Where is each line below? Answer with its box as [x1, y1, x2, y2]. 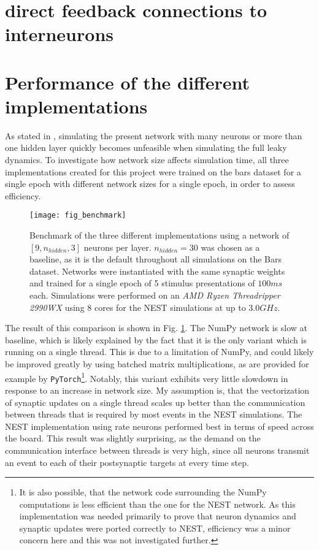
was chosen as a [201, 240, 260, 253]
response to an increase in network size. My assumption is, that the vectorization [5, 383, 310, 396]
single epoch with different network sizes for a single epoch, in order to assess [5, 177, 295, 190]
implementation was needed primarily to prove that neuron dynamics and [19, 510, 296, 522]
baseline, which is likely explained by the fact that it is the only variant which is [5, 333, 307, 346]
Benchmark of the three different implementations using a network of [29, 229, 290, 242]
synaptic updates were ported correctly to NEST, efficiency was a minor [19, 521, 291, 534]
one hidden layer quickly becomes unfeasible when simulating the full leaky [5, 141, 287, 154]
